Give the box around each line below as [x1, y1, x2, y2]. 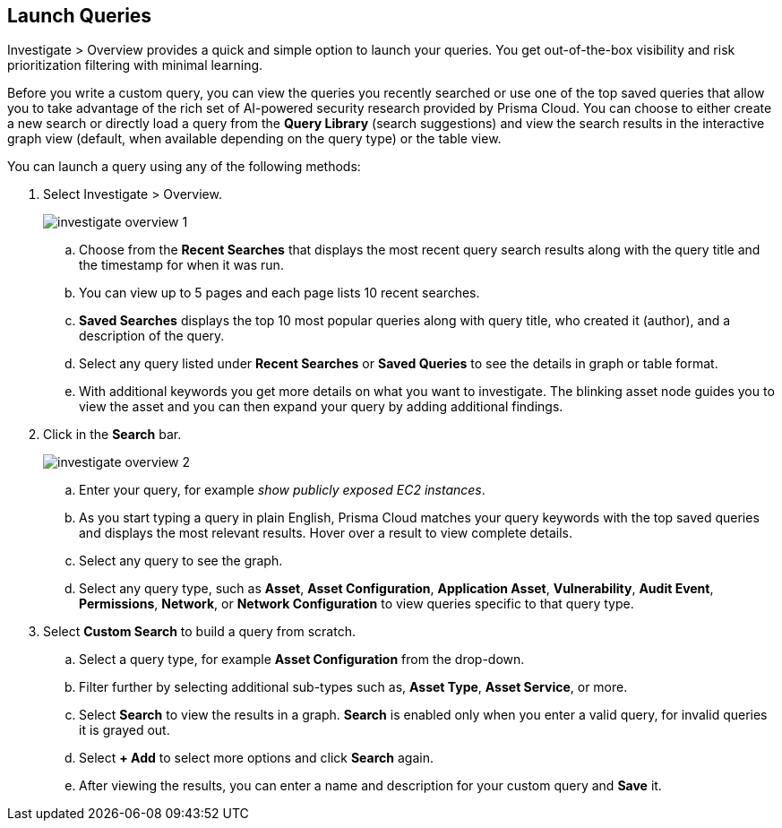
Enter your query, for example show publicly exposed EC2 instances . [79, 482, 486, 498]
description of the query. [79, 328, 225, 344]
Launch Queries [7, 4, 152, 27]
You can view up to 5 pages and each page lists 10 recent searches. [79, 285, 480, 301]
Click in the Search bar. [43, 427, 182, 443]
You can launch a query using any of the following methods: [7, 159, 361, 175]
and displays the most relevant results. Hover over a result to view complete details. [79, 525, 572, 541]
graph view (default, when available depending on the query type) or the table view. [7, 131, 502, 147]
